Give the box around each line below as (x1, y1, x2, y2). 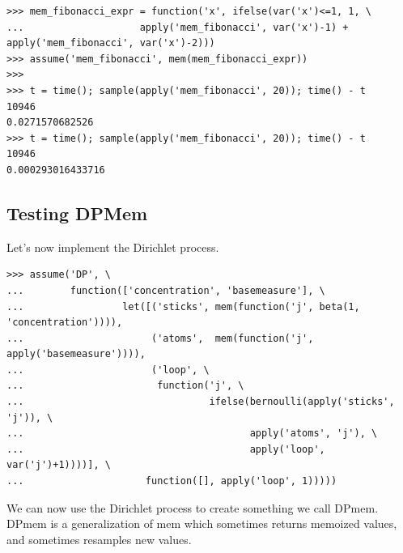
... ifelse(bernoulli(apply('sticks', (6, 396, 395, 408)
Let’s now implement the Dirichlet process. (6, 238, 219, 255)
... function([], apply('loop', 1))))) (6, 475, 337, 487)
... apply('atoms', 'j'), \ (6, 428, 378, 440)
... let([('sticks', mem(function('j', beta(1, (6, 300, 360, 313)
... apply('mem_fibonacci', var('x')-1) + (6, 21, 349, 33)
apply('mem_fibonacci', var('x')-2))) (6, 37, 215, 49)
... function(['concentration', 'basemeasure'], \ (6, 284, 325, 296)
